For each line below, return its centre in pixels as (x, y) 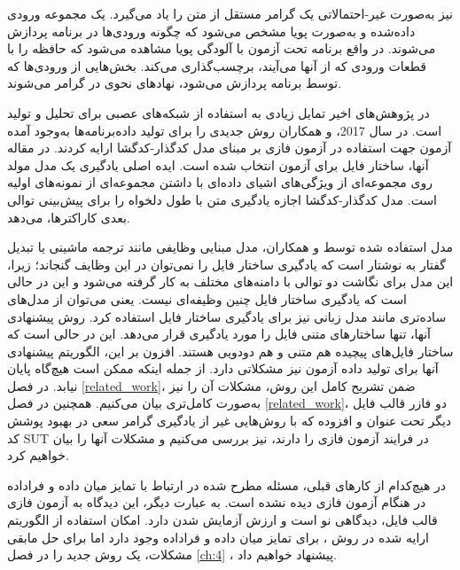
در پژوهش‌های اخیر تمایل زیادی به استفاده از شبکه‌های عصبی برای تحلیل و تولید (218, 112)
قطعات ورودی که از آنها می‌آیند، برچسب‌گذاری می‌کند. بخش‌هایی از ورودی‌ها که (217, 65)
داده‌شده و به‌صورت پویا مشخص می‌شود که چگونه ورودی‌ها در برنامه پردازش (211, 31)
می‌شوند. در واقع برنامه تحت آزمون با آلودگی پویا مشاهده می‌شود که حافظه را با (222, 48)
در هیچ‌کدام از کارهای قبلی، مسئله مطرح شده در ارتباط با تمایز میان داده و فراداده (227, 484)
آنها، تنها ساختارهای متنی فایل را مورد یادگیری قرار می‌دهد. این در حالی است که (219, 334)
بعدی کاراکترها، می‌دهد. (69, 217)
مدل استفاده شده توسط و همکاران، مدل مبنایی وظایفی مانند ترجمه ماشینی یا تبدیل (230, 247)
